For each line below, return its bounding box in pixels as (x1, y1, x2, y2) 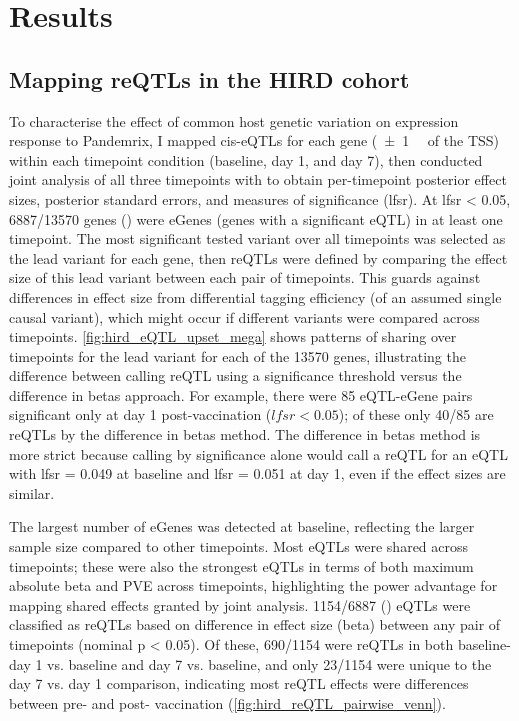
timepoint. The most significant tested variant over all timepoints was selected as (9, 228, 506, 249)
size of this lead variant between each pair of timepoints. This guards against (9, 267, 481, 288)
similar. (9, 482, 55, 503)
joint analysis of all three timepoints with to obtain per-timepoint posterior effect (9, 169, 507, 190)
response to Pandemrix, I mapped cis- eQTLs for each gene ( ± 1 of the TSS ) (9, 130, 500, 151)
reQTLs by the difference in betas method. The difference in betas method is (9, 424, 481, 445)
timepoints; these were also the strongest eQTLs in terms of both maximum (9, 555, 474, 576)
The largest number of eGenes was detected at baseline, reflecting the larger (9, 516, 475, 537)
